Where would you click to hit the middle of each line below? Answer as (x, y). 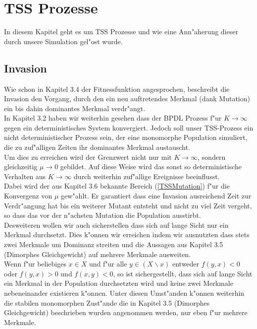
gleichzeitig (21, 166)
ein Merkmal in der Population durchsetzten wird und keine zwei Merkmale (119, 283)
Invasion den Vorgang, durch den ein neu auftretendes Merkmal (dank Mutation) (127, 99)
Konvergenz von (28, 196)
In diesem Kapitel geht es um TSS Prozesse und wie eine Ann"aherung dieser (121, 32)
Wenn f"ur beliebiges (35, 264)
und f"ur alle (108, 264)
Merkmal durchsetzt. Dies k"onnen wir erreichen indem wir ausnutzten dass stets (127, 234)
